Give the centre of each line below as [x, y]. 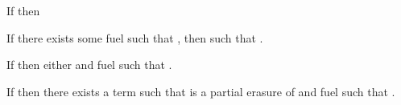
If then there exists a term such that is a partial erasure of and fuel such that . [201, 91]
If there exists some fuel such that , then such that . [135, 37]
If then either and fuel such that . [89, 65]
